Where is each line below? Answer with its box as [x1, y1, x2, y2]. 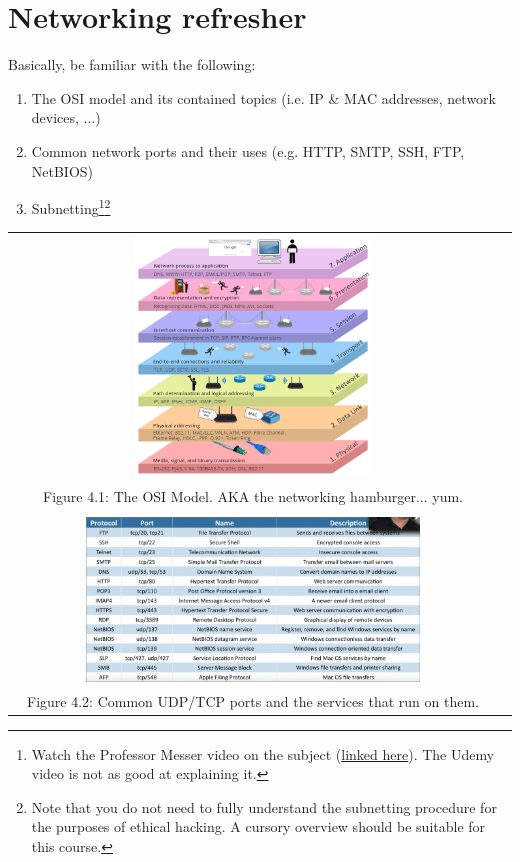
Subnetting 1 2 [31, 195, 111, 218]
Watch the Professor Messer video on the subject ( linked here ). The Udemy [31, 743, 495, 764]
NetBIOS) [31, 160, 94, 181]
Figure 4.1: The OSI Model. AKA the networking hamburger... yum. [43, 485, 463, 506]
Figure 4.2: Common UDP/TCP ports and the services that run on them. [27, 690, 479, 711]
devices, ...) [31, 107, 101, 128]
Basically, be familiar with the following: [8, 54, 256, 75]
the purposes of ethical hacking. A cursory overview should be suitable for [31, 816, 486, 837]
